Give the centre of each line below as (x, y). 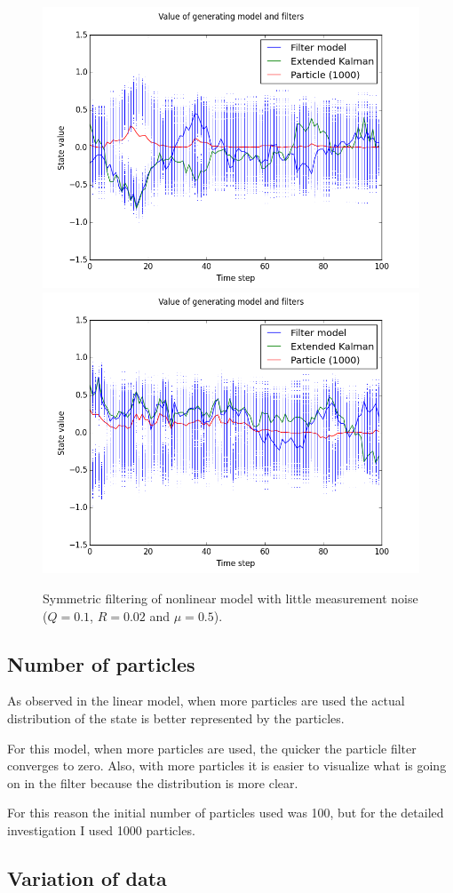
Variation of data (87, 877)
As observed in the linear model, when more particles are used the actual (206, 701)
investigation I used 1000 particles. (101, 829)
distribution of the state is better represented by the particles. (176, 718)
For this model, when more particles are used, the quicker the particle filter (212, 748)
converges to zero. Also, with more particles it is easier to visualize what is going (227, 765)
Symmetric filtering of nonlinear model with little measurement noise (230, 598)
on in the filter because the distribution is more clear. (153, 782)
